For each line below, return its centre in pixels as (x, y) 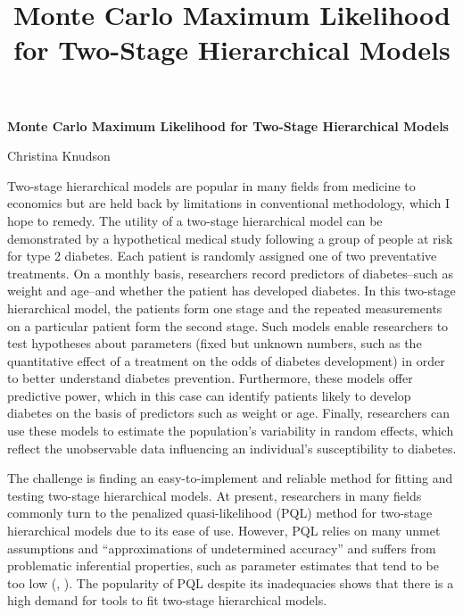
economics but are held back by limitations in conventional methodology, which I (229, 203)
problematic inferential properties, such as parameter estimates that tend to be (223, 565)
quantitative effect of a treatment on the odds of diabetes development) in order (226, 360)
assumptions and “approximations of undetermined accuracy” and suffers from (222, 548)
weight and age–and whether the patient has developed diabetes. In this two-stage (231, 291)
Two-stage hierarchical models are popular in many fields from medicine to (211, 185)
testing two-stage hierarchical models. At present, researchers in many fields (215, 495)
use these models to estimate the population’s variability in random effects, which (231, 431)
